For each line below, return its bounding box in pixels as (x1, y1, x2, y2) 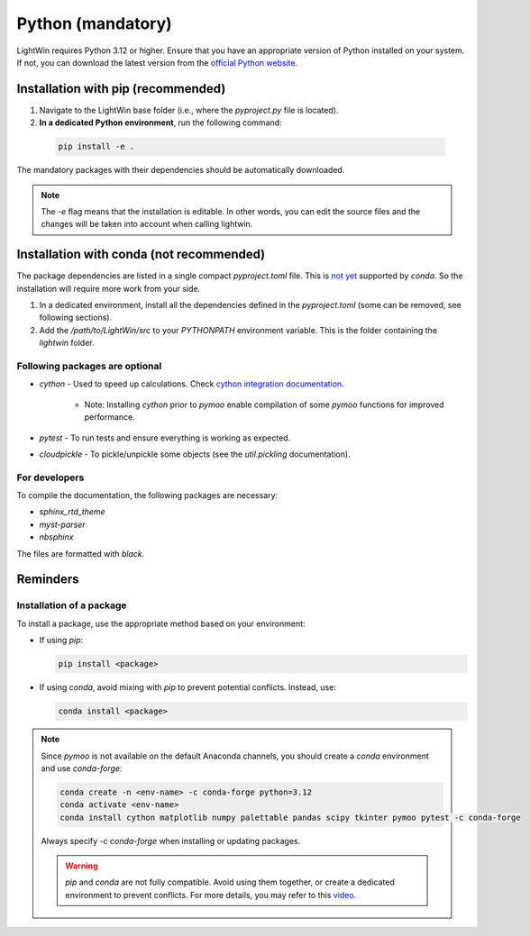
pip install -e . (58, 141, 135, 152)
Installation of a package (16, 599, 127, 612)
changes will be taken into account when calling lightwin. (41, 219, 253, 230)
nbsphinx (39, 532, 74, 542)
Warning (65, 860, 98, 871)
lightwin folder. (39, 338, 95, 349)
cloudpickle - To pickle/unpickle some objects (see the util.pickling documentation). (39, 449, 351, 459)
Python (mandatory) (16, 14, 173, 33)
